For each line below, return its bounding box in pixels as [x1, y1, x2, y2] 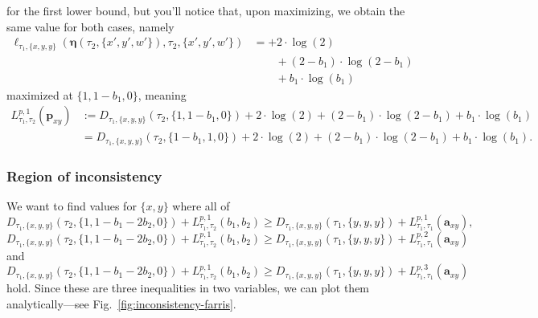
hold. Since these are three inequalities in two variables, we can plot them [6, 279, 370, 296]
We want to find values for [6, 198, 137, 214]
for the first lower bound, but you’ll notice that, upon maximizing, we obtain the [6, 2, 405, 18]
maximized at [6, 86, 73, 103]
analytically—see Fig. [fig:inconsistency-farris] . [6, 295, 236, 312]
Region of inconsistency [6, 165, 162, 185]
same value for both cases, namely [6, 18, 175, 35]
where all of [172, 198, 230, 214]
